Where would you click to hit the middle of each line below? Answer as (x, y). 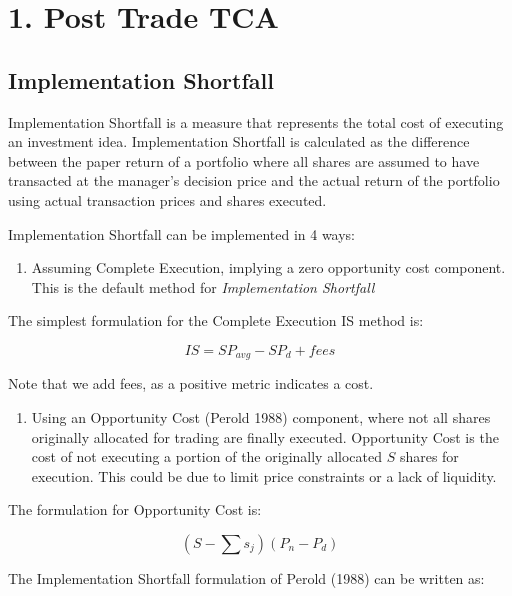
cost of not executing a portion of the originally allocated (206, 456)
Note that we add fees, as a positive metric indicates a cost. (191, 383)
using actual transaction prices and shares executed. (167, 199)
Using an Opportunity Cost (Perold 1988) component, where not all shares (261, 416)
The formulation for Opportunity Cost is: (135, 509)
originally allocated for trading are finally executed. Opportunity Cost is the (265, 436)
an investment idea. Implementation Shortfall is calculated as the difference (239, 141)
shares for (429, 456)
